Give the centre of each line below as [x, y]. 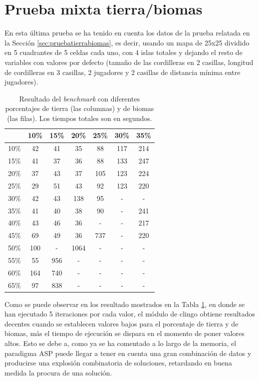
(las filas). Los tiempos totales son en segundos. [80, 118]
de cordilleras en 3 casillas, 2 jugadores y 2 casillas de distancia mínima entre [123, 72]
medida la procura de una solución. [58, 372]
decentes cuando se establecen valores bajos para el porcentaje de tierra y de [122, 323]
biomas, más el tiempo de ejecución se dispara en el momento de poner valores [125, 333]
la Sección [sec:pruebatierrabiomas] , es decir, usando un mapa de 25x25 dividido [127, 42]
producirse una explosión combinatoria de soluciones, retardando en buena [118, 363]
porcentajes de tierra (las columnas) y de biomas [80, 108]
